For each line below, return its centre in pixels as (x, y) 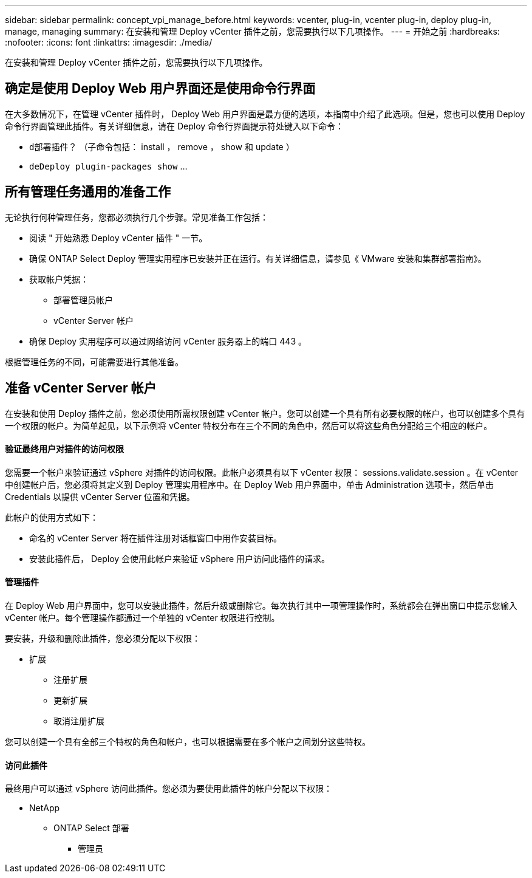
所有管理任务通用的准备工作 (88, 192)
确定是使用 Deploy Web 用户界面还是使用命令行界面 (160, 89)
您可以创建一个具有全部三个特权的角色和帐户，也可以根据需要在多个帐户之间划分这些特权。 (188, 741)
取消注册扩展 (79, 721)
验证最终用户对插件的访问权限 (64, 449)
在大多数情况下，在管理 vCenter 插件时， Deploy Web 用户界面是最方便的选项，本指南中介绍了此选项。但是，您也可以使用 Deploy (265, 114)
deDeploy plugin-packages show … (108, 166)
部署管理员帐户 (83, 300)
